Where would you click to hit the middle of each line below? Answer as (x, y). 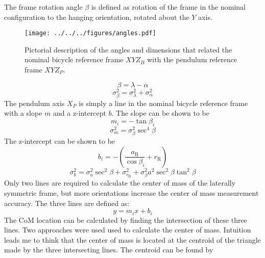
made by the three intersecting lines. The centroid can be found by (109, 250)
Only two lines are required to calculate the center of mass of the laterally (120, 183)
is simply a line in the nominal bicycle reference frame (163, 103)
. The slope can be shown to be (161, 113)
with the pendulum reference (192, 59)
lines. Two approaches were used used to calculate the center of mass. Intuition (128, 230)
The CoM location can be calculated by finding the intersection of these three (126, 220)
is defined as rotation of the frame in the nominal (168, 7)
